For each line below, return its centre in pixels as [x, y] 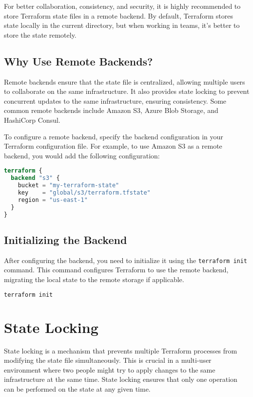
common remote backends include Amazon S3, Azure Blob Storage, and [111, 110]
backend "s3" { [35, 178]
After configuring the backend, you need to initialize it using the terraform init [126, 260]
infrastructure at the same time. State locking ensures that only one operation [121, 379]
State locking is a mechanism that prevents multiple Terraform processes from [121, 350]
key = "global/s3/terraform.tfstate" [84, 192]
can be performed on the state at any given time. [77, 388]
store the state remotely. [40, 34]
